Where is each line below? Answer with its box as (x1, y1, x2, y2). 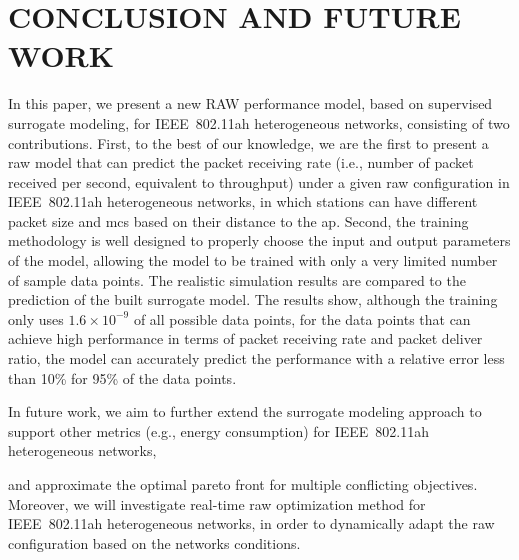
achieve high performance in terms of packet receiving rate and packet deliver (8, 328, 483, 349)
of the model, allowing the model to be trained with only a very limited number (8, 250, 498, 271)
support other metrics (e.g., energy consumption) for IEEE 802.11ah (8, 420, 430, 441)
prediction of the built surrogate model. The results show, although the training (8, 289, 498, 310)
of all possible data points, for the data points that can (133, 308, 471, 329)
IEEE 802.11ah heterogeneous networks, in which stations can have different (8, 191, 478, 212)
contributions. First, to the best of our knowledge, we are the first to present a (8, 132, 489, 153)
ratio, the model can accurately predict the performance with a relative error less (8, 348, 505, 369)
